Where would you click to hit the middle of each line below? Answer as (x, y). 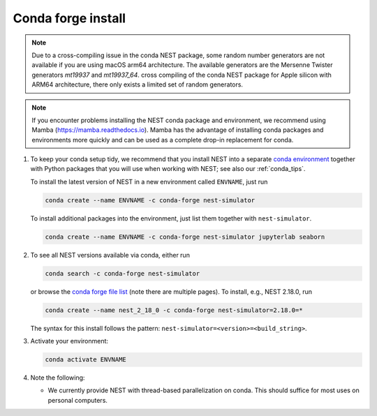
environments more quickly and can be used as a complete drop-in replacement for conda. (163, 140)
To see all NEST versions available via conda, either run (110, 255)
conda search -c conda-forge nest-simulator (123, 273)
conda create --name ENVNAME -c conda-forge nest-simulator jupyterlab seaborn (185, 237)
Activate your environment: (69, 341)
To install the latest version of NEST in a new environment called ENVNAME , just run (149, 181)
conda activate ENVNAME (86, 360)
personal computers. (78, 400)
